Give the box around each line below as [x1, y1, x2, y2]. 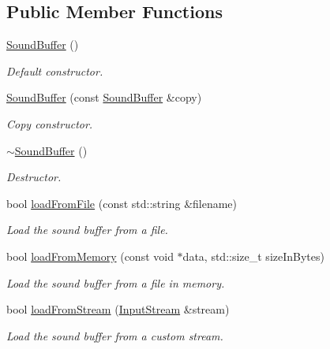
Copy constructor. [6, 115, 93, 132]
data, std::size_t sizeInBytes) [182, 247, 324, 264]
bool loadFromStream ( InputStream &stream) [6, 301, 230, 317]
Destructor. [6, 169, 62, 185]
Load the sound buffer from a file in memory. [6, 274, 225, 291]
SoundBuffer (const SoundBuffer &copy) [6, 89, 202, 106]
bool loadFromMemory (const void [6, 247, 174, 264]
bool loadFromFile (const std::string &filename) [6, 195, 238, 211]
